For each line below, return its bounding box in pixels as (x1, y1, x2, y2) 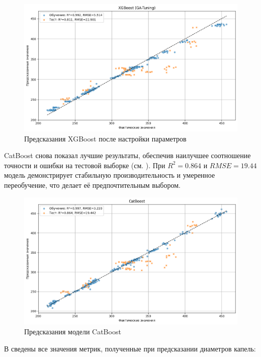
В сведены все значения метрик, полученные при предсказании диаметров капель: (4, 343, 256, 353)
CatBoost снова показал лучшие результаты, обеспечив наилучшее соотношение (4, 150, 251, 161)
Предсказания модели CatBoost (24, 326, 121, 337)
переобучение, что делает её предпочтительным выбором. (4, 179, 181, 190)
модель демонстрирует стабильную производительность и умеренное (4, 170, 215, 180)
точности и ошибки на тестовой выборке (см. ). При (4, 160, 165, 170)
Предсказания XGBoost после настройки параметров (24, 133, 187, 144)
